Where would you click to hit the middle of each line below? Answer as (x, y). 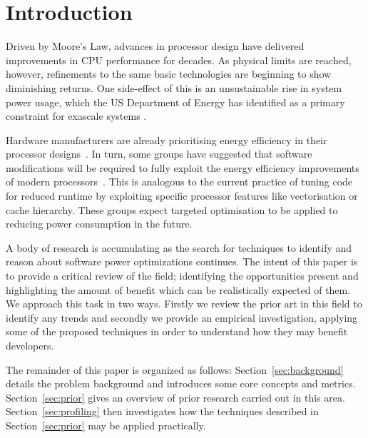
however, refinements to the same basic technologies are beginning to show (169, 74)
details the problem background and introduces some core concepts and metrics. (181, 383)
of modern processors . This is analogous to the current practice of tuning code (179, 182)
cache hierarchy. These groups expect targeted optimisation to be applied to (172, 209)
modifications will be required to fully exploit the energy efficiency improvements (183, 167)
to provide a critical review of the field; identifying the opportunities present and (182, 276)
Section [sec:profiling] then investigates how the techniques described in (162, 411)
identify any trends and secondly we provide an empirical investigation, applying (182, 317)
